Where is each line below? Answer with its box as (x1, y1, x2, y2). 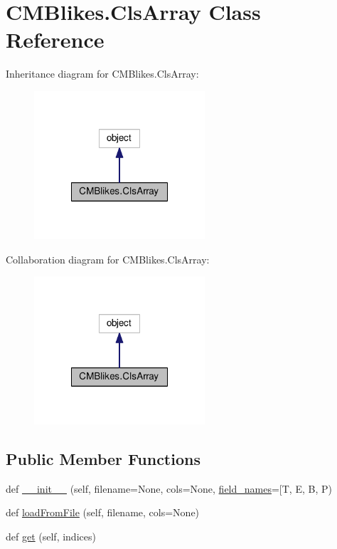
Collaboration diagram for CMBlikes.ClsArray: (6, 251, 210, 266)
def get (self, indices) (6, 529, 96, 544)
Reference (6, 25, 105, 54)
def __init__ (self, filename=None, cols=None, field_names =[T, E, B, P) (6, 481, 332, 496)
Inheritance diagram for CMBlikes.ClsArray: (6, 66, 199, 81)
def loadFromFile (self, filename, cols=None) (6, 505, 200, 520)
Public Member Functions (6, 448, 200, 470)
